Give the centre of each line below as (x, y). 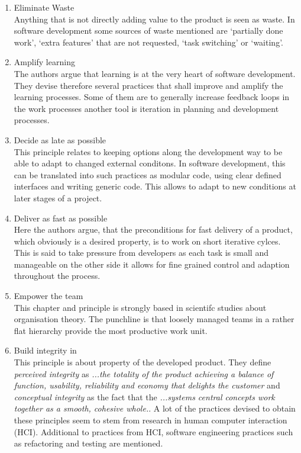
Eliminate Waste (44, 7)
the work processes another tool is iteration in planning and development (146, 108)
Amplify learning (44, 62)
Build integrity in (45, 350)
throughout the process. (57, 276)
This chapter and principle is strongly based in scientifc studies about (140, 307)
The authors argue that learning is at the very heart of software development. (155, 73)
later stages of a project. (58, 197)
